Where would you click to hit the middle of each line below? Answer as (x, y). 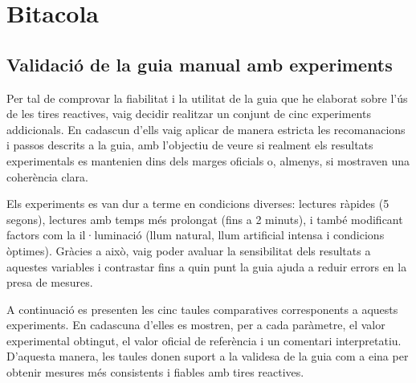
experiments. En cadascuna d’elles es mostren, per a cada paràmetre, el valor (196, 325)
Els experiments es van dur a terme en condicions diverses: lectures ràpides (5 (198, 204)
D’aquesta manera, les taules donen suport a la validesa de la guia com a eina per (208, 356)
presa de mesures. (50, 282)
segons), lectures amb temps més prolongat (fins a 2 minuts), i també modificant (205, 219)
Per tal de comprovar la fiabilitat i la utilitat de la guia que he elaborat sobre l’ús (207, 98)
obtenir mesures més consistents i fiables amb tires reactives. (155, 372)
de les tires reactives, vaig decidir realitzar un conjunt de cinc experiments (189, 114)
